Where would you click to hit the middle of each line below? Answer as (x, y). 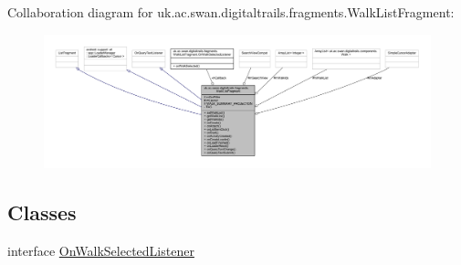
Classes (42, 212)
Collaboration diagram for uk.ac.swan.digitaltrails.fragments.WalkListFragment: (231, 12)
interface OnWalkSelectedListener (101, 250)
